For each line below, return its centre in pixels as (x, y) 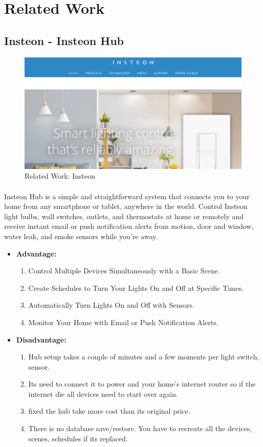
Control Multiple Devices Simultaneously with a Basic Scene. (124, 271)
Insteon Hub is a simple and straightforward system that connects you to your (127, 196)
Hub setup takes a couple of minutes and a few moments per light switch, (144, 357)
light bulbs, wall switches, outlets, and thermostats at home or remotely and (124, 216)
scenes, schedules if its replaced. (78, 438)
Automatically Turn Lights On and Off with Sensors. (111, 305)
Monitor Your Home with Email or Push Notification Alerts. (123, 322)
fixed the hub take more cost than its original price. (109, 411)
